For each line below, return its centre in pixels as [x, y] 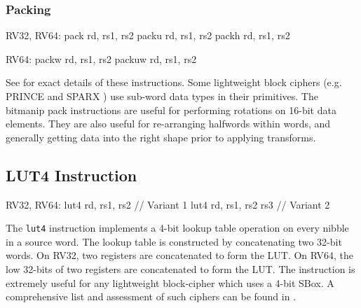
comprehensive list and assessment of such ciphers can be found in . [151, 296]
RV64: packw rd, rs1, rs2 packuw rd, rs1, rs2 [101, 58]
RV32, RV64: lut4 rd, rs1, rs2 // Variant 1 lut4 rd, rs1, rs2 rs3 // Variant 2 [168, 204]
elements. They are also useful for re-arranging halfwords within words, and [168, 124]
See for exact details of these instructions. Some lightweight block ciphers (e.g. [174, 82]
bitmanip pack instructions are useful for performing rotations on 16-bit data [171, 110]
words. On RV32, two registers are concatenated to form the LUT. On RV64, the [180, 255]
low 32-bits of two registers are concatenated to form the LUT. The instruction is [180, 269]
